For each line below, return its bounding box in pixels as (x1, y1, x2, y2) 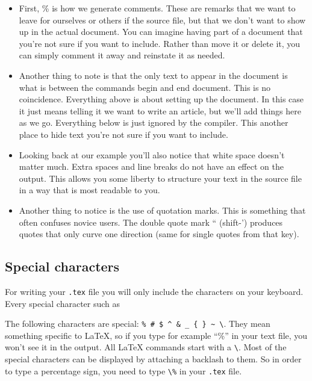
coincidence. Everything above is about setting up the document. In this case (19, 93, 304, 105)
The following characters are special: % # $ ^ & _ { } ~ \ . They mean (5, 317, 270, 330)
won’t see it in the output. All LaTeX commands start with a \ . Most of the (5, 341, 287, 353)
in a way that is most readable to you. (19, 184, 160, 196)
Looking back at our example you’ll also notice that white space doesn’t (19, 148, 285, 161)
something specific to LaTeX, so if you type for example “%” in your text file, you (5, 329, 308, 341)
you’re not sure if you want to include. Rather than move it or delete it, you (19, 37, 301, 49)
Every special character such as (5, 297, 120, 309)
